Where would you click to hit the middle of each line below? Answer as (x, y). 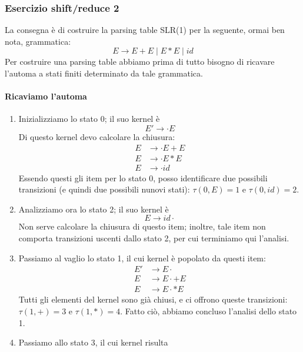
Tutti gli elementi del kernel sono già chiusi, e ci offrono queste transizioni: (153, 299)
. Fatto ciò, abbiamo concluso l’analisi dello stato (209, 311)
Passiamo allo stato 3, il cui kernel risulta (93, 342)
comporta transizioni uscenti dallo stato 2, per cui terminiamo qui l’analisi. (154, 238)
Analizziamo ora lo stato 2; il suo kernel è (94, 209)
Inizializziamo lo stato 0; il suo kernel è (89, 119)
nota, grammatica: (38, 41)
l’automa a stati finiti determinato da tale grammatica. (104, 73)
